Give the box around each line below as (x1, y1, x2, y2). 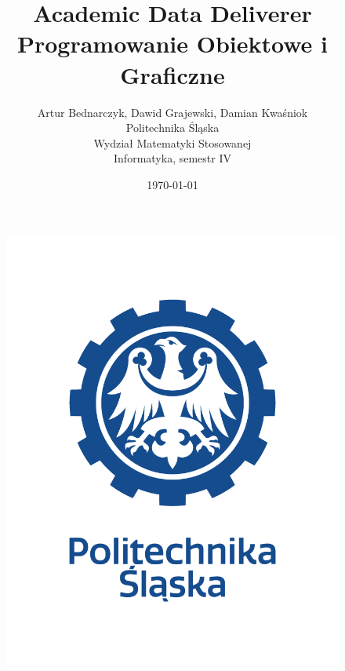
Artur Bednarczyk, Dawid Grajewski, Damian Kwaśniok (37, 104, 308, 120)
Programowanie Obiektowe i (16, 27, 329, 60)
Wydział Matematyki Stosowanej (93, 134, 252, 151)
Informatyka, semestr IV (114, 150, 231, 166)
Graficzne (120, 58, 225, 90)
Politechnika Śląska (125, 119, 220, 136)
